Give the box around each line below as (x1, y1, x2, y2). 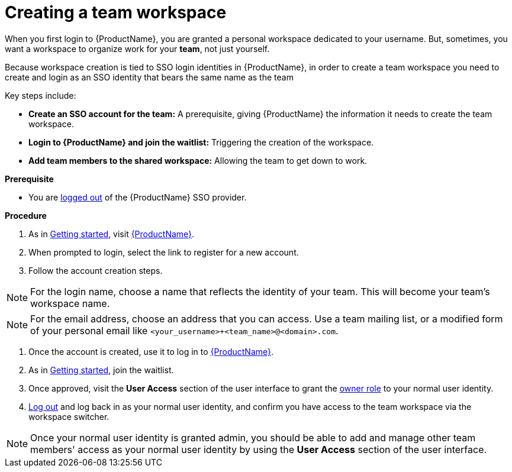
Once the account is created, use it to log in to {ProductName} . (28, 346, 274, 357)
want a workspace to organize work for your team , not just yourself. (5, 43, 270, 54)
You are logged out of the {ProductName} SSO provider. (28, 192, 247, 202)
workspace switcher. (28, 411, 110, 422)
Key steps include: (5, 90, 76, 101)
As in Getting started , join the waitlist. (28, 364, 174, 375)
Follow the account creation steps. (28, 265, 163, 276)
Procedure (5, 210, 47, 221)
